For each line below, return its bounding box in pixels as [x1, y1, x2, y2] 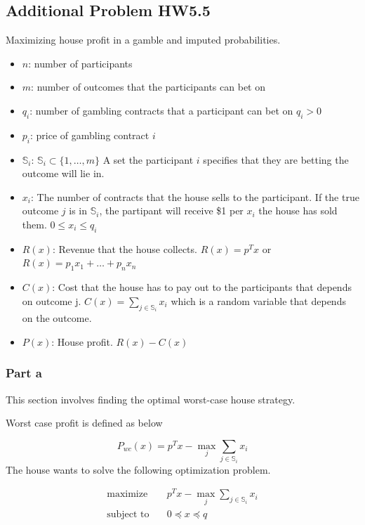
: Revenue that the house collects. [52, 241, 197, 256]
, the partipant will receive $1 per [99, 203, 244, 218]
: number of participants [28, 56, 133, 70]
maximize [107, 489, 148, 500]
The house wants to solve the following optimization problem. [6, 462, 271, 477]
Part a [6, 364, 42, 382]
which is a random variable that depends [171, 293, 346, 308]
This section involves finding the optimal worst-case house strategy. [6, 391, 296, 406]
